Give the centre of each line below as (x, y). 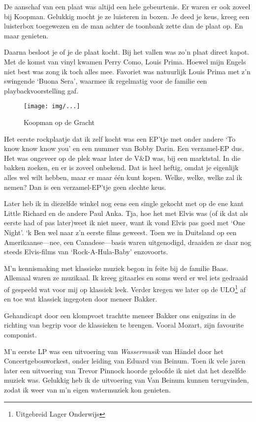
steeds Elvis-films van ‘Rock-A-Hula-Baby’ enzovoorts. (86, 252)
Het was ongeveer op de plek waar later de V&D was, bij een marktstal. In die (122, 158)
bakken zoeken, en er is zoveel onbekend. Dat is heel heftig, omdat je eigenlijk (121, 167)
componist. (20, 334)
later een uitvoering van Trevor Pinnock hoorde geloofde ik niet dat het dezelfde (125, 370)
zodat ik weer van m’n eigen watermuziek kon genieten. (87, 389)
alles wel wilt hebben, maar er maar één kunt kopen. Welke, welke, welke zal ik (123, 177)
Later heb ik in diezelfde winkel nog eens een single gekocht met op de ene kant (124, 203)
